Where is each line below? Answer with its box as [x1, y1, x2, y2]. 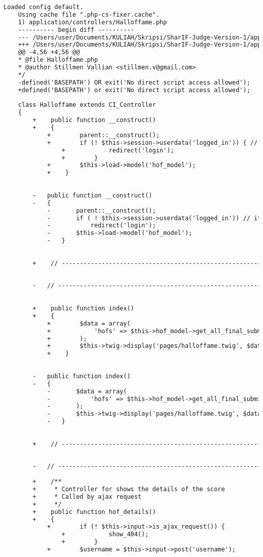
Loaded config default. [4, 4, 84, 11]
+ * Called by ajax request [32, 493, 142, 500]
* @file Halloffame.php [18, 56, 98, 64]
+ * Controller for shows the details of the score [32, 486, 225, 493]
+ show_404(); [61, 531, 149, 538]
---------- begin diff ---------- [18, 26, 134, 33]
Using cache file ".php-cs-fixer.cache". [18, 11, 160, 18]
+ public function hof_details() [32, 508, 156, 515]
